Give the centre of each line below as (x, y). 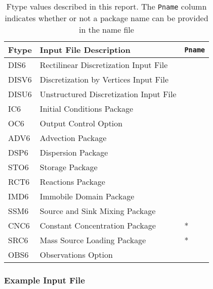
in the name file (106, 29)
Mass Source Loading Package (93, 240)
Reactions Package (73, 182)
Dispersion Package (74, 152)
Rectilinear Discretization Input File (104, 65)
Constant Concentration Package (98, 225)
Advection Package (73, 138)
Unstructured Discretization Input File (108, 94)
